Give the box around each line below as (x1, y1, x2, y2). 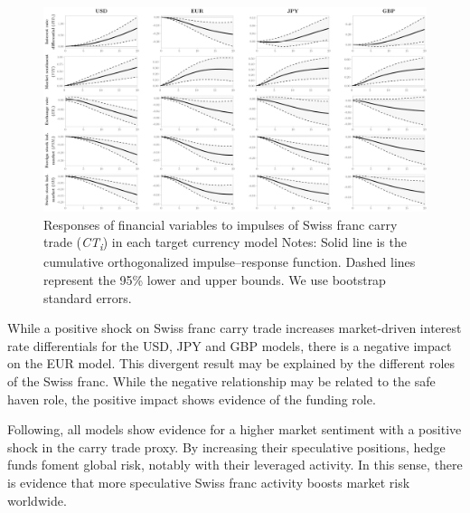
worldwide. (7, 490, 67, 509)
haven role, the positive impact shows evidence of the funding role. (7, 389, 376, 408)
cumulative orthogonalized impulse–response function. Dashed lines (43, 252, 416, 271)
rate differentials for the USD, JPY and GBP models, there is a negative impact (7, 336, 452, 355)
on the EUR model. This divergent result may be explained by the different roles (7, 354, 456, 373)
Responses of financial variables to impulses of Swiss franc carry (43, 214, 398, 233)
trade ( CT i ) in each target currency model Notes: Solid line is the (43, 233, 407, 254)
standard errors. (43, 288, 132, 307)
